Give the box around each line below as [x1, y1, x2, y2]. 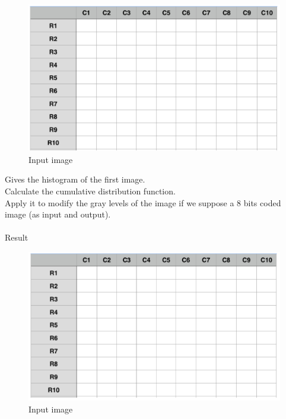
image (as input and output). [5, 208, 111, 220]
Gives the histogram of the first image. [5, 173, 145, 185]
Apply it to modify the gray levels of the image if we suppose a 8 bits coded [5, 196, 281, 209]
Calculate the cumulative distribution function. [5, 184, 176, 197]
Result [5, 231, 28, 244]
